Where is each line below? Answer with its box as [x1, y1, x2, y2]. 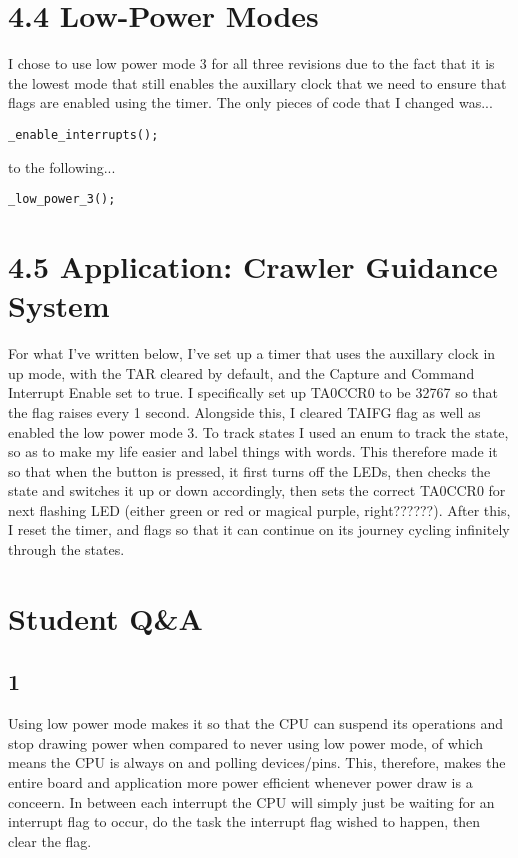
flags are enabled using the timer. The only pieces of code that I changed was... [8, 92, 493, 113]
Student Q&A [8, 597, 203, 638]
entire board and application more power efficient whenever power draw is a [8, 772, 473, 793]
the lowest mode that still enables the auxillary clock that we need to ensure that [8, 72, 507, 93]
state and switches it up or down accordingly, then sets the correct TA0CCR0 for [8, 480, 506, 501]
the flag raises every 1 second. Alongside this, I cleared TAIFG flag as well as [8, 401, 481, 422]
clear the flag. [8, 830, 92, 851]
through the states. [8, 539, 125, 560]
